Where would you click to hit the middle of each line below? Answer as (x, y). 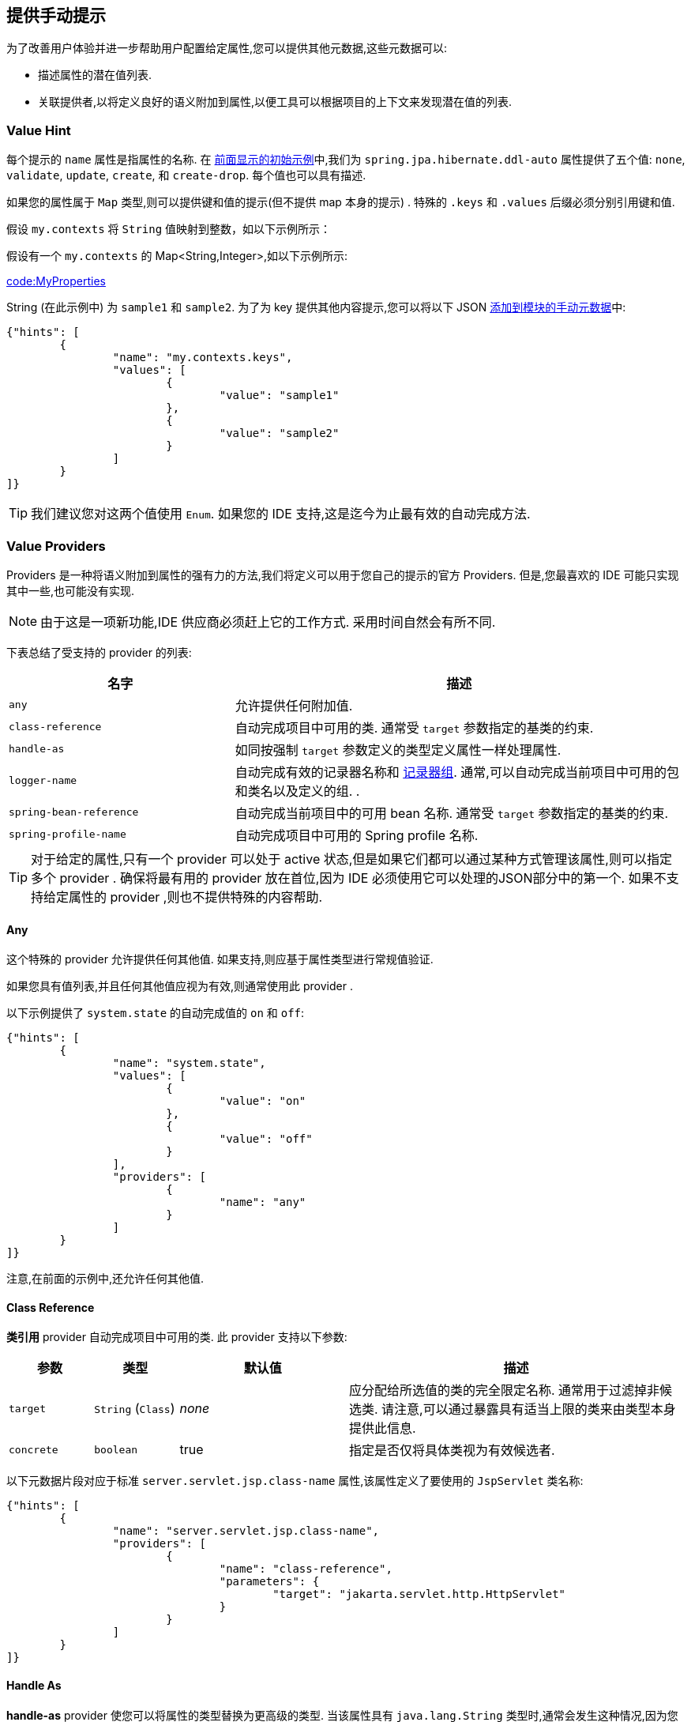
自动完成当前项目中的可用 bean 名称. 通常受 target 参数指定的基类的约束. (452, 813)
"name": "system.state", (189, 1063)
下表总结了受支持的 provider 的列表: (99, 652)
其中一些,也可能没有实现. (71, 590)
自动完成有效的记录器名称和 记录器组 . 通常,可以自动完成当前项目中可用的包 (457, 772)
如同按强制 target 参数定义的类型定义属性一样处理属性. (398, 750)
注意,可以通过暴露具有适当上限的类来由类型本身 (535, 1409)
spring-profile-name (68, 835)
